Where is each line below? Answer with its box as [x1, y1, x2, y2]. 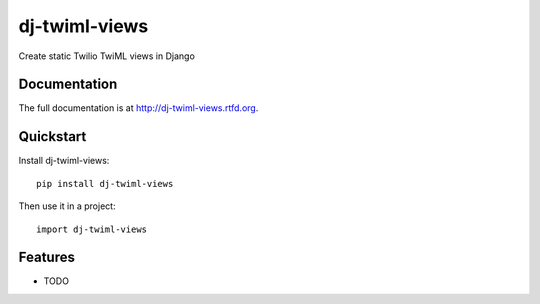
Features [18, 249, 75, 266]
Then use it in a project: [18, 200, 116, 212]
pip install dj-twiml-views [36, 178, 174, 189]
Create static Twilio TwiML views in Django [18, 50, 195, 62]
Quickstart [18, 128, 87, 145]
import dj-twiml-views [36, 223, 148, 235]
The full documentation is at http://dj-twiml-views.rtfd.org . [18, 102, 259, 114]
